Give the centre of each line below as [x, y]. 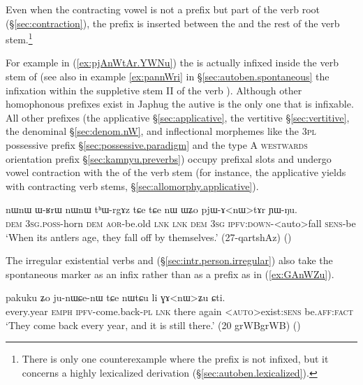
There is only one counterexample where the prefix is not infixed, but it [175, 359]
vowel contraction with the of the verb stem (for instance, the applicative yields [176, 172]
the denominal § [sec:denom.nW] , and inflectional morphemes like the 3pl [161, 131]
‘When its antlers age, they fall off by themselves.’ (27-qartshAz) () [149, 237]
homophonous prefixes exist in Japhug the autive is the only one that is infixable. [180, 104]
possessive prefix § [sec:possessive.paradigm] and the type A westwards [157, 145]
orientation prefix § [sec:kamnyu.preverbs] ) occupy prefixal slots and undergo [169, 158]
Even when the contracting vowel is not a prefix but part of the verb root [163, 9]
